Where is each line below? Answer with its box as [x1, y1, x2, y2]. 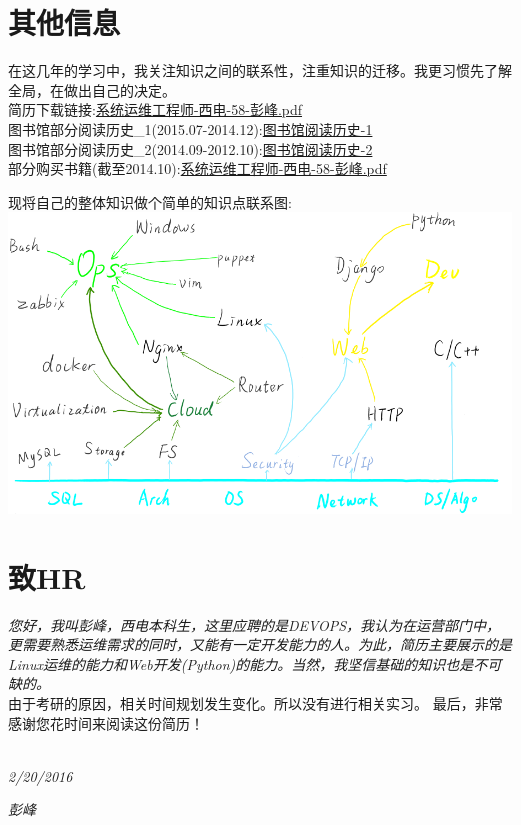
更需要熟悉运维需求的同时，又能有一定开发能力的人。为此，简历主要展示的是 [8, 634, 512, 655]
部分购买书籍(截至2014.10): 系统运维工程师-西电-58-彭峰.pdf [8, 158, 387, 179]
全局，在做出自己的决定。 [8, 79, 176, 100]
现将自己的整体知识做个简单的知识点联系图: [8, 191, 292, 212]
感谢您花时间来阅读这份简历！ [8, 712, 204, 733]
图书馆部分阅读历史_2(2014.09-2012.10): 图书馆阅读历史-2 [8, 138, 373, 159]
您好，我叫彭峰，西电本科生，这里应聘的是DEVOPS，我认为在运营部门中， [8, 614, 501, 635]
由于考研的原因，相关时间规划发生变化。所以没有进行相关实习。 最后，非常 [8, 693, 503, 713]
